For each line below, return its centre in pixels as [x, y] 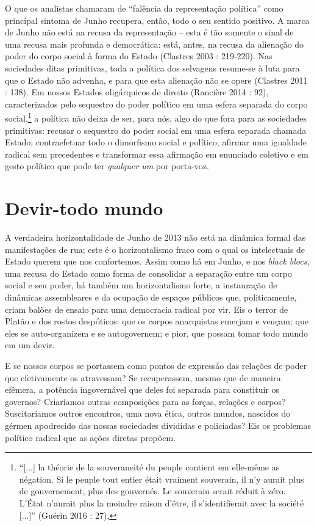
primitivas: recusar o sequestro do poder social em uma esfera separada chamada [156, 130]
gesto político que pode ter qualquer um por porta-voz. [107, 166]
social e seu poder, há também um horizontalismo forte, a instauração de [141, 285]
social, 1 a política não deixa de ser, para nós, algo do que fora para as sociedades [156, 117]
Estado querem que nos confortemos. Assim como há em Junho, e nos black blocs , [157, 261]
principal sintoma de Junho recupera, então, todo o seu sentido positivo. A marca [157, 20]
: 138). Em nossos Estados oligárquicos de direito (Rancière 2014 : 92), [137, 92]
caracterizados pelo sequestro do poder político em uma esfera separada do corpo [156, 104]
